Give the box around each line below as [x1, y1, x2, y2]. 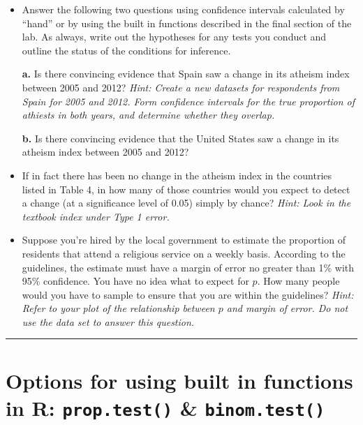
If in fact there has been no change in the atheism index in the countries [22, 167, 332, 182]
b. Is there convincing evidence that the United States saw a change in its [22, 131, 339, 145]
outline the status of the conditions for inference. [22, 43, 231, 57]
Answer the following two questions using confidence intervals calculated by [22, 2, 345, 16]
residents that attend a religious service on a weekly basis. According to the [22, 246, 346, 260]
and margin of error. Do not [226, 301, 348, 315]
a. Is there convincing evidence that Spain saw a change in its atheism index [22, 66, 350, 81]
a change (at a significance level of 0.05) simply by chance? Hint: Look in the [22, 195, 351, 210]
